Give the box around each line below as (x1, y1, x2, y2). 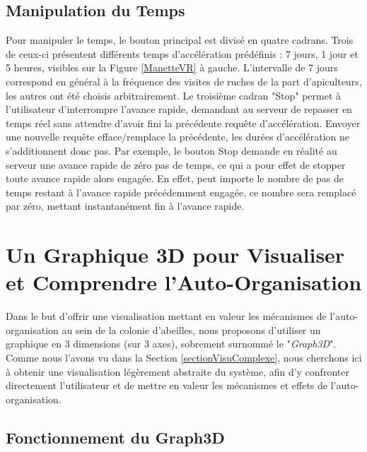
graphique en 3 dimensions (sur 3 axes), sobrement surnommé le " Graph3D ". (6, 336, 337, 351)
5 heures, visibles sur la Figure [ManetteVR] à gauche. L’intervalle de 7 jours (6, 60, 338, 75)
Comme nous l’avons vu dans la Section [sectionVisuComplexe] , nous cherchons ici (6, 350, 362, 365)
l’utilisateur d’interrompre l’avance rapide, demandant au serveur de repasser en (6, 102, 352, 117)
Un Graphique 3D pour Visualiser (6, 240, 345, 269)
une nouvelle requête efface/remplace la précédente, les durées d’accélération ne (6, 129, 349, 144)
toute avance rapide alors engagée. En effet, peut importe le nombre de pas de (6, 171, 344, 186)
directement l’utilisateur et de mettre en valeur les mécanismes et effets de (6, 378, 328, 393)
